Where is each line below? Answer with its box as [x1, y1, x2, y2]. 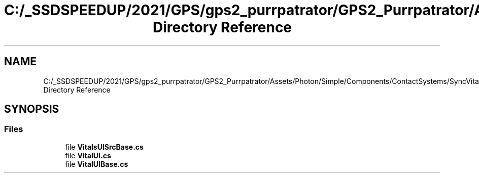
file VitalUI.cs [65, 151, 111, 160]
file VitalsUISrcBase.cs [65, 142, 144, 151]
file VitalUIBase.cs [65, 159, 128, 168]
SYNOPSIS [4, 103, 59, 116]
